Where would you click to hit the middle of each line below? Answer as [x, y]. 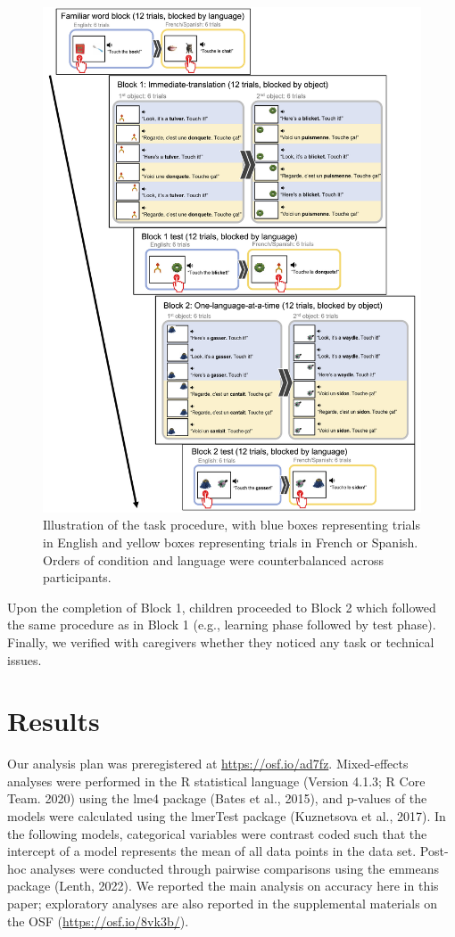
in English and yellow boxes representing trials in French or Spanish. [231, 542]
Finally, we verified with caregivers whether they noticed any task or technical [221, 641]
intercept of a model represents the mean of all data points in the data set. [212, 851]
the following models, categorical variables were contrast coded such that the [217, 833]
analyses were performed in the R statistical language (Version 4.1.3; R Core [216, 781]
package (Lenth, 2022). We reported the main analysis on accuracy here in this [223, 886]
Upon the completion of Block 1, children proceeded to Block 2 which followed [222, 607]
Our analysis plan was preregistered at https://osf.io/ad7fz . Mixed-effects [208, 764]
